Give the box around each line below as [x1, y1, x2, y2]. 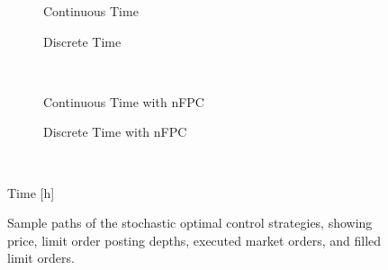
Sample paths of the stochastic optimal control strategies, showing [7, 213, 373, 232]
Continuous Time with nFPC [43, 92, 204, 111]
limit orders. [7, 248, 75, 267]
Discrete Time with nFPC [43, 122, 187, 141]
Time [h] [7, 183, 55, 202]
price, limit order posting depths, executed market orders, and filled [7, 230, 382, 249]
